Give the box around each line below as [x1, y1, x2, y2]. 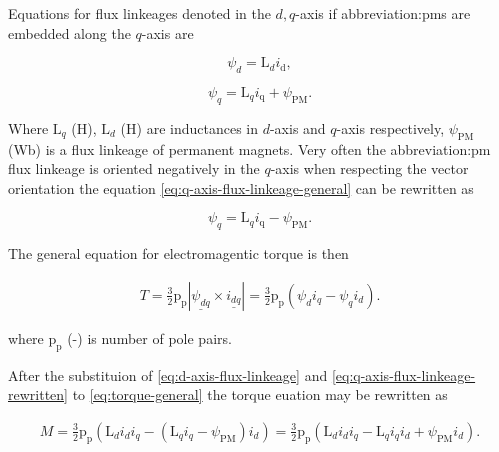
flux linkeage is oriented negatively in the [8, 158, 260, 179]
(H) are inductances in [120, 117, 258, 138]
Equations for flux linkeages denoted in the [8, 3, 271, 23]
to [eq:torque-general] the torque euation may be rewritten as [72, 384, 448, 405]
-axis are [141, 22, 194, 43]
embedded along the [8, 22, 131, 43]
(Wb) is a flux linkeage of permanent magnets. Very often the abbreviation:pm [8, 138, 491, 159]
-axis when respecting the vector [270, 158, 469, 179]
